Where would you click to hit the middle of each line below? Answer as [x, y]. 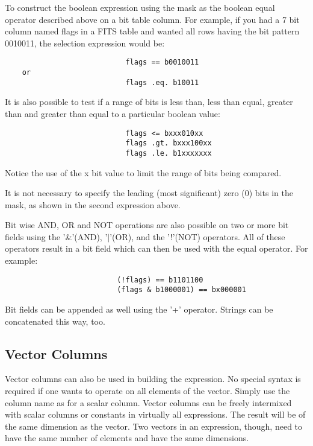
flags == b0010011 [162, 62]
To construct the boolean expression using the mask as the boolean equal [140, 7]
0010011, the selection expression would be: [85, 43]
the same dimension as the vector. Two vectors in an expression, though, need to [154, 426]
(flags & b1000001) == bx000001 [181, 290]
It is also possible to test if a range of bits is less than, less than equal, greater [149, 102]
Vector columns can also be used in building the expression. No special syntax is [153, 379]
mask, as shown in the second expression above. [93, 204]
